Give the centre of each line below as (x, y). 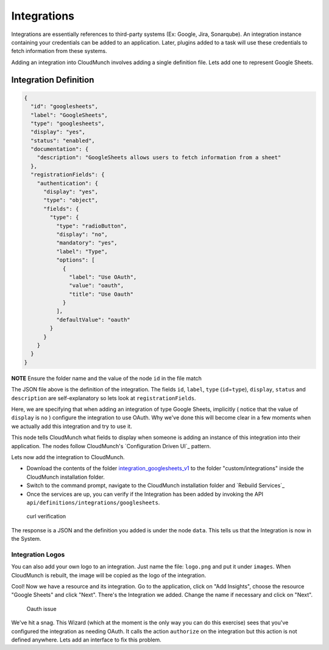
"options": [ (76, 260)
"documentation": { (60, 149)
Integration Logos (38, 554)
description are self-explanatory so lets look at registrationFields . (104, 398)
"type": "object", (71, 200)
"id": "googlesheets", (65, 106)
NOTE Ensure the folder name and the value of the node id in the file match (107, 378)
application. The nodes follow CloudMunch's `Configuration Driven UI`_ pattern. (111, 446)
